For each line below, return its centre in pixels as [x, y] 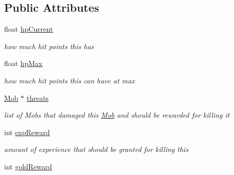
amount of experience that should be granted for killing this [96, 149]
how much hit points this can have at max [70, 80]
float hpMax [23, 63]
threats [37, 97]
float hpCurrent [29, 29]
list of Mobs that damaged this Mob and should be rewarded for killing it [117, 115]
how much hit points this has [49, 46]
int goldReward [28, 166]
